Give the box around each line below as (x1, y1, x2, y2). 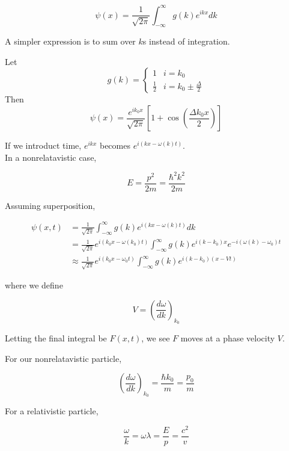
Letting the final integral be (5, 331, 107, 344)
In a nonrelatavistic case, (5, 151, 97, 163)
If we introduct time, (5, 139, 82, 152)
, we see (141, 331, 170, 344)
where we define (5, 279, 63, 291)
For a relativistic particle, (5, 405, 99, 417)
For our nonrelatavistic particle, (5, 352, 122, 364)
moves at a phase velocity (180, 331, 275, 344)
